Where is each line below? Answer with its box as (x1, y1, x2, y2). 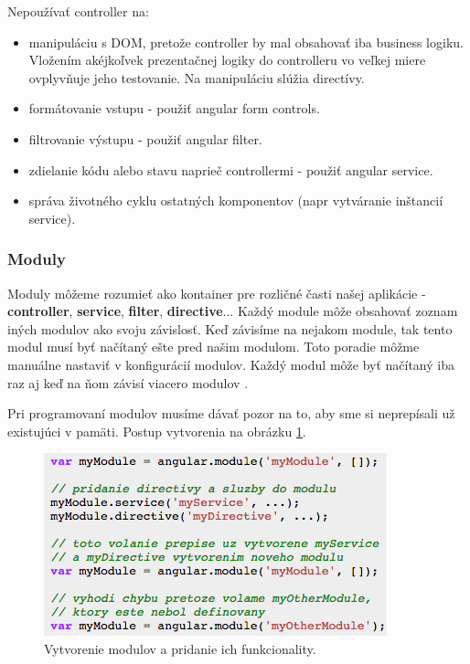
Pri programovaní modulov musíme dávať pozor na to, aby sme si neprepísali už (7, 404, 455, 423)
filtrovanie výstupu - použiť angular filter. (28, 129, 262, 148)
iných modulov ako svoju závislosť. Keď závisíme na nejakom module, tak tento (7, 319, 453, 338)
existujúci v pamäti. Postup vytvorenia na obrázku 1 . (7, 421, 306, 440)
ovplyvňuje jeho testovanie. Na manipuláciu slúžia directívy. (28, 68, 365, 87)
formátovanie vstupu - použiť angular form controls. (28, 99, 320, 118)
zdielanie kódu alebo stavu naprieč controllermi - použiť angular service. (28, 160, 433, 179)
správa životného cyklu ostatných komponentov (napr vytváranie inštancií (28, 191, 443, 210)
